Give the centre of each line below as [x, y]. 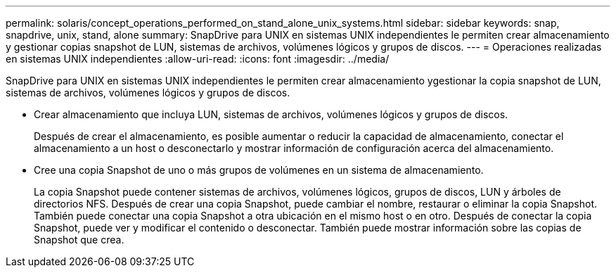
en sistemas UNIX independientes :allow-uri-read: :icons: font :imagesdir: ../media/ [198, 59]
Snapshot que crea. [79, 240]
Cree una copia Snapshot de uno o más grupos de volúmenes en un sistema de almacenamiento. [259, 170]
